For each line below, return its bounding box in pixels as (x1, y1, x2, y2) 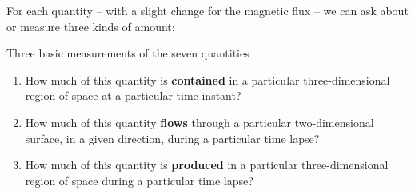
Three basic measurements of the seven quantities (6, 45, 249, 61)
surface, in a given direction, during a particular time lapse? (25, 129, 320, 146)
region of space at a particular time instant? (25, 87, 241, 104)
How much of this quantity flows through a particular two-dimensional (25, 113, 374, 130)
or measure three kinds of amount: (6, 18, 175, 34)
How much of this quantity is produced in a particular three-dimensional (25, 156, 389, 173)
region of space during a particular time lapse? (25, 172, 253, 188)
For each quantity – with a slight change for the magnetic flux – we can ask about (6, 2, 409, 18)
